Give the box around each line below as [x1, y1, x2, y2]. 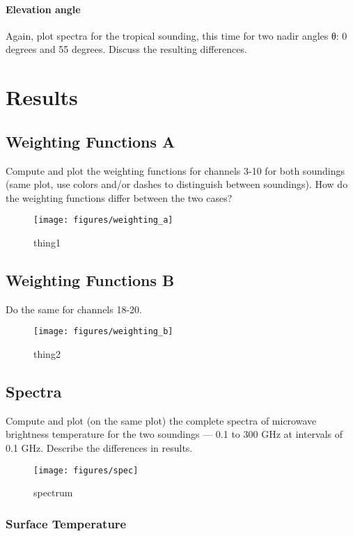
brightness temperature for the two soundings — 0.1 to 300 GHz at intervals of [6, 427, 343, 441]
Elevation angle [6, 1, 81, 16]
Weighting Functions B [6, 269, 175, 290]
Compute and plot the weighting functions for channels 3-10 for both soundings [6, 163, 345, 178]
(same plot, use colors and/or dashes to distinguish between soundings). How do [6, 177, 348, 191]
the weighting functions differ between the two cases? [6, 190, 233, 205]
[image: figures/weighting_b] [33, 326, 173, 337]
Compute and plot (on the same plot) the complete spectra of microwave [6, 413, 317, 427]
